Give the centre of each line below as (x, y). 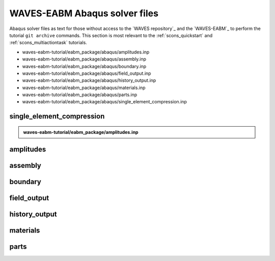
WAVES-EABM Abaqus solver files (84, 13)
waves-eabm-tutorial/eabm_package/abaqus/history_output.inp (89, 80)
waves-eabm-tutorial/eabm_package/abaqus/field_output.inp (87, 73)
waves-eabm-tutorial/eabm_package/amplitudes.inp (81, 132)
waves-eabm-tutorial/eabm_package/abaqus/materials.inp (84, 88)
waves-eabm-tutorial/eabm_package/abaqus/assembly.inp (84, 59)
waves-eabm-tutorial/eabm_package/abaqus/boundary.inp (84, 66)
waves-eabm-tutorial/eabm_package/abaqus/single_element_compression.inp (104, 102)
